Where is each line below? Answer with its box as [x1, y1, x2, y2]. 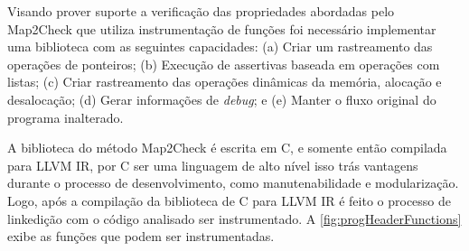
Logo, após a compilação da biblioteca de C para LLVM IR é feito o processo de [7, 191, 452, 209]
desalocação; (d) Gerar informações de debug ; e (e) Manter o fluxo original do [7, 89, 436, 108]
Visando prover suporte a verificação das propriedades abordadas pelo [7, 2, 395, 20]
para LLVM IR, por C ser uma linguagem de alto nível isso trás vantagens [7, 155, 418, 174]
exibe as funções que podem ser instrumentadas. [7, 227, 275, 246]
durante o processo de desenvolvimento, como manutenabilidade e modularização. [7, 173, 459, 192]
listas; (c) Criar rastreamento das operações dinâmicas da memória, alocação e [7, 72, 442, 91]
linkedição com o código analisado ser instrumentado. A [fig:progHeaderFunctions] [7, 209, 462, 228]
